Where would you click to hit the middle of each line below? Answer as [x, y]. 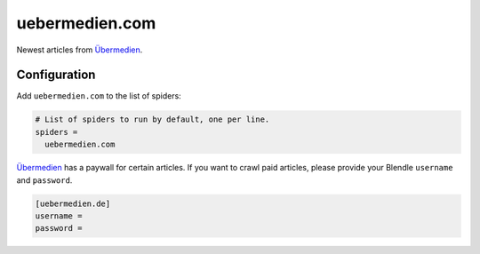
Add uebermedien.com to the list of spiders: [99, 96]
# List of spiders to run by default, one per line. [152, 119]
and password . [44, 180]
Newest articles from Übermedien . [80, 50]
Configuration [56, 75]
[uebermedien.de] [73, 203]
